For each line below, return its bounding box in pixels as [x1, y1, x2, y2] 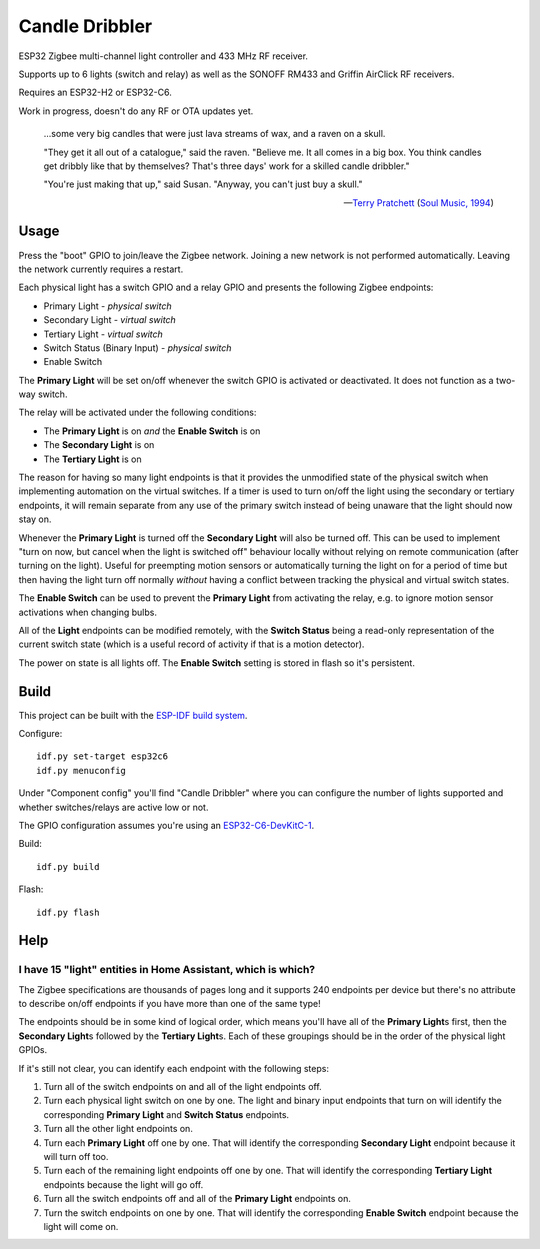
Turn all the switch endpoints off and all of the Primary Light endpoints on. [43, 1193, 352, 1205]
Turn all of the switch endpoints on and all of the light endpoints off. [43, 1081, 322, 1093]
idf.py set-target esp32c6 [36, 751, 169, 762]
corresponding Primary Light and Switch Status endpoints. [43, 1108, 290, 1120]
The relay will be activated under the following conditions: [18, 406, 257, 419]
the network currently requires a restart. [18, 263, 184, 275]
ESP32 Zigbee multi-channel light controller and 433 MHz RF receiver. [18, 50, 309, 62]
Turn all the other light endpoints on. [43, 1123, 194, 1135]
